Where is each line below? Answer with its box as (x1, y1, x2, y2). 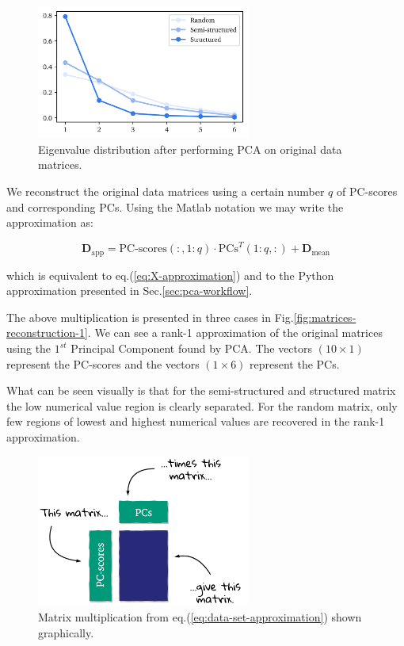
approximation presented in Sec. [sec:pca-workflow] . (6, 282, 253, 299)
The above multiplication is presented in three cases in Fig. (6, 308, 294, 325)
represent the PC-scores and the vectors (6, 355, 200, 372)
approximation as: (6, 214, 93, 231)
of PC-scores (336, 182, 398, 199)
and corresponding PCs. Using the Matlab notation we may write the (6, 198, 344, 215)
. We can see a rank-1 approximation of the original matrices (87, 324, 383, 341)
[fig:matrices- (293, 308, 356, 325)
